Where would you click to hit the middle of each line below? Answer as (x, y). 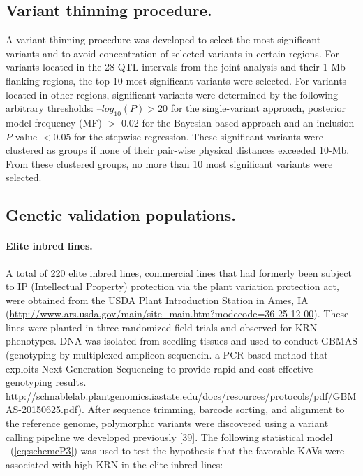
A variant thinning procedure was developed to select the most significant (163, 39)
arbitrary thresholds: (50, 108)
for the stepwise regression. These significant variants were (199, 136)
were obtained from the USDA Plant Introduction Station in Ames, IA (157, 300)
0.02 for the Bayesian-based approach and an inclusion (238, 122)
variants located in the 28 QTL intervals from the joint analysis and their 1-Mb (176, 67)
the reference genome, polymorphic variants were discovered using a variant (167, 423)
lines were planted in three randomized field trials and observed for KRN (162, 327)
